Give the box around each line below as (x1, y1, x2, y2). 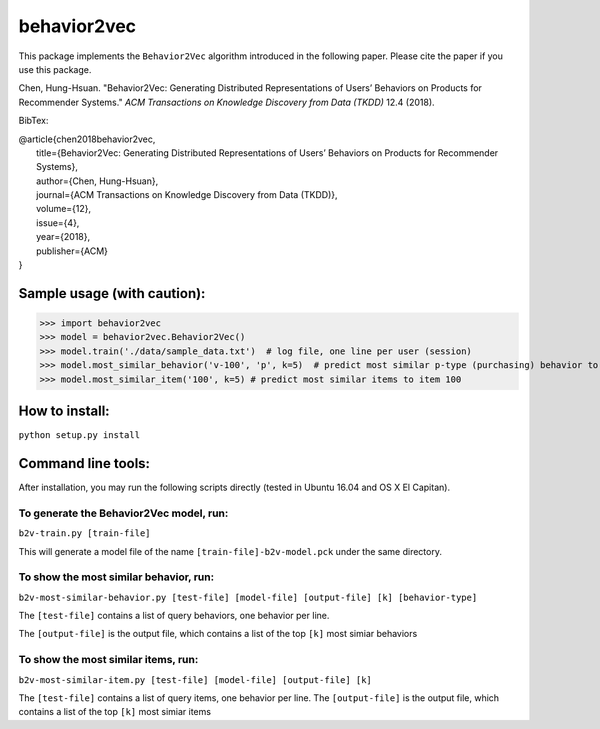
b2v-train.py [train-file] (18, 528, 151, 539)
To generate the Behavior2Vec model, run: (18, 506, 229, 520)
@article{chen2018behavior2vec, (18, 133, 156, 145)
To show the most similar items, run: (18, 653, 199, 667)
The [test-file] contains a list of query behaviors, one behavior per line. (18, 610, 330, 622)
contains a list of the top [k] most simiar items (18, 706, 212, 718)
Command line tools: (18, 455, 150, 472)
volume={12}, (36, 203, 92, 215)
